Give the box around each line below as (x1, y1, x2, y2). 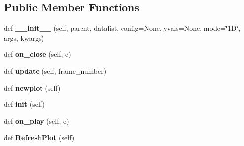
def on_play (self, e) (4, 115, 69, 126)
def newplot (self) (4, 82, 61, 93)
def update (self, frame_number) (4, 65, 107, 76)
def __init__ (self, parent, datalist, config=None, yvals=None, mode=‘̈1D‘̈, (4, 23, 241, 33)
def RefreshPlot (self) (4, 132, 75, 143)
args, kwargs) (4, 32, 44, 43)
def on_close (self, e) (4, 49, 71, 59)
